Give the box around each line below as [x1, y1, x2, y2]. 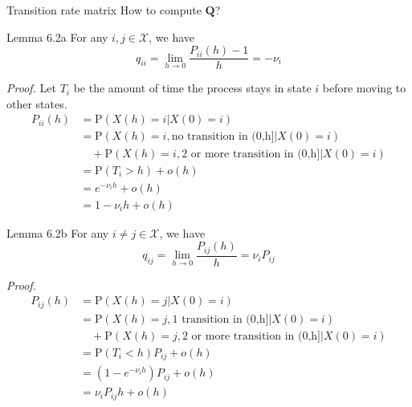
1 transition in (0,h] [172, 313, 269, 325]
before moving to [322, 79, 406, 96]
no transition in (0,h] [171, 131, 275, 143]
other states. [6, 95, 67, 112]
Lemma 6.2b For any [6, 224, 109, 241]
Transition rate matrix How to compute [6, 2, 202, 18]
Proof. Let [6, 79, 56, 96]
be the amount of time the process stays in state [73, 79, 312, 96]
